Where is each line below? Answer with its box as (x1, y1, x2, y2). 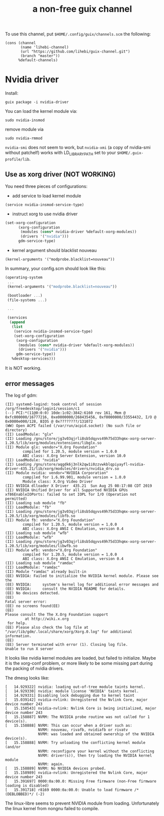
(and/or (5, 744, 21, 749)
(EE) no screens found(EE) (5, 603, 60, 609)
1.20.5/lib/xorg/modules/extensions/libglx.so (5, 440, 102, 445)
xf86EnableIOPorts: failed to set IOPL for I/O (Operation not (5, 492, 137, 497)
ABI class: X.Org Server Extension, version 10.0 (23, 453, 126, 458)
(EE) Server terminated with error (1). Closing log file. (5, 642, 128, 647)
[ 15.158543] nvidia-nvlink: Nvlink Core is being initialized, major (5, 706, 157, 711)
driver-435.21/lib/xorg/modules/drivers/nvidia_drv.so (5, 466, 119, 471)
